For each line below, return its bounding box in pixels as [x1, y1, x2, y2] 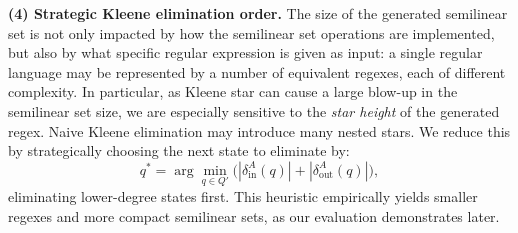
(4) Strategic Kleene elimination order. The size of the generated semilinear [8, 3, 508, 23]
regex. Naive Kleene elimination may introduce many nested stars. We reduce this [8, 120, 511, 141]
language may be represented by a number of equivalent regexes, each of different [8, 61, 506, 82]
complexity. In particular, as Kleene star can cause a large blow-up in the [8, 81, 458, 102]
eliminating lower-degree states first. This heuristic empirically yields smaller [8, 185, 478, 206]
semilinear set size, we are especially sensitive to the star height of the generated [8, 100, 500, 121]
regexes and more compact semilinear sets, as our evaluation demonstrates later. [8, 205, 500, 226]
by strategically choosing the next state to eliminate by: [8, 140, 350, 161]
